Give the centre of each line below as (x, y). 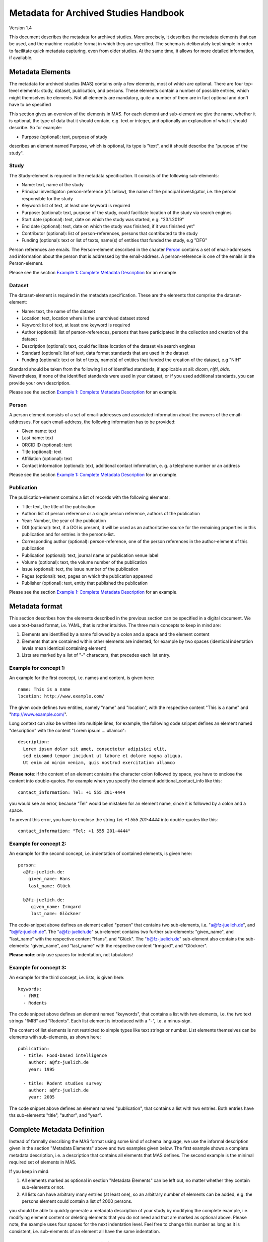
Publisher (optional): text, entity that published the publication (85, 583)
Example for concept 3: (38, 968)
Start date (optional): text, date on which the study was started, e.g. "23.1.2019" (103, 220)
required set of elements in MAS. (43, 1162)
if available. (21, 58)
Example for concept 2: (38, 844)
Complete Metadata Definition (57, 1129)
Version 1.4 (21, 28)
